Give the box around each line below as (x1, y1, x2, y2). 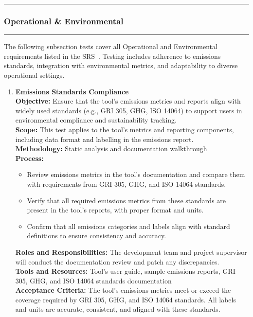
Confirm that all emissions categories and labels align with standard (27, 221, 230, 231)
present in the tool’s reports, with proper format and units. (27, 205, 204, 215)
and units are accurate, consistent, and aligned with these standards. (15, 304, 220, 314)
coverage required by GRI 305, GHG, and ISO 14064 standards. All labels (15, 294, 236, 304)
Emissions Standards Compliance (15, 86, 129, 96)
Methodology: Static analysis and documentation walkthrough (15, 143, 207, 154)
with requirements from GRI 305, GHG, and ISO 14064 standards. (27, 178, 226, 189)
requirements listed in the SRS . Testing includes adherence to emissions (4, 51, 221, 61)
